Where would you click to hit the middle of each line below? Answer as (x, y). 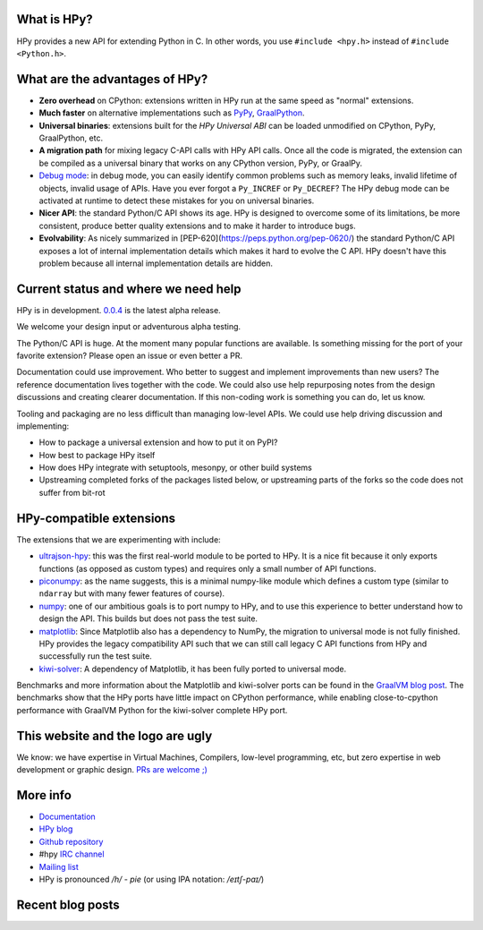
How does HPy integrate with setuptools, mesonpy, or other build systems (175, 468)
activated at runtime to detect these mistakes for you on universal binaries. (177, 201)
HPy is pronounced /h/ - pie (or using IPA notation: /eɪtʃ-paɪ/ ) (152, 879)
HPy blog (56, 829)
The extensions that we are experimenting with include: (119, 539)
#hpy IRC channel (72, 854)
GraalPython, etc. (71, 138)
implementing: (43, 426)
